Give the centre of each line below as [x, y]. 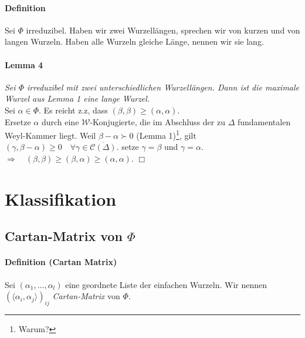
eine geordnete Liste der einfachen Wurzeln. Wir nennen [166, 284]
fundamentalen [264, 121]
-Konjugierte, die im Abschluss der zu [157, 121]
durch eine [60, 121]
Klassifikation [61, 198]
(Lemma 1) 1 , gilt [166, 134]
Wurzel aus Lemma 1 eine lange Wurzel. [77, 98]
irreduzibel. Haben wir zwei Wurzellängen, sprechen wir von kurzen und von [163, 30]
